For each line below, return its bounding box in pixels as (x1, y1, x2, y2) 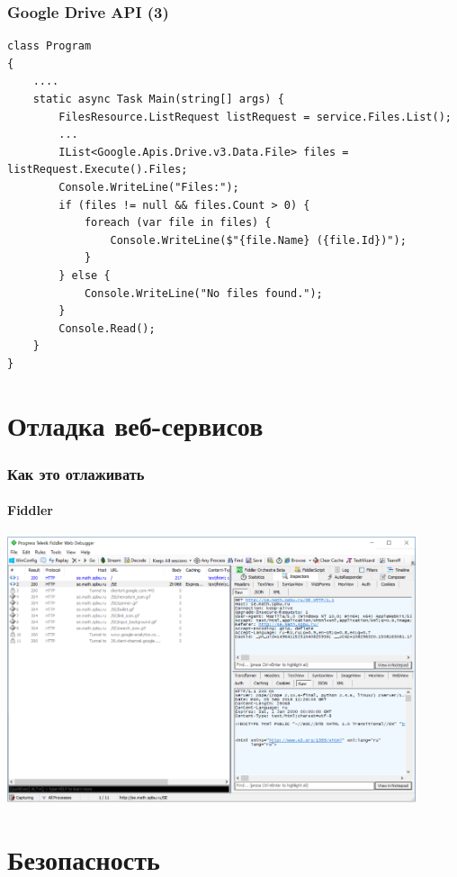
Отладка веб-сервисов (7, 406, 264, 443)
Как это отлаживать (7, 462, 145, 484)
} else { (58, 268, 111, 282)
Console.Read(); (58, 321, 156, 335)
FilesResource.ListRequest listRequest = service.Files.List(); (58, 110, 452, 123)
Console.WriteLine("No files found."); (84, 286, 323, 300)
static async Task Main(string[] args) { (32, 93, 284, 105)
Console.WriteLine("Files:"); (58, 180, 239, 194)
